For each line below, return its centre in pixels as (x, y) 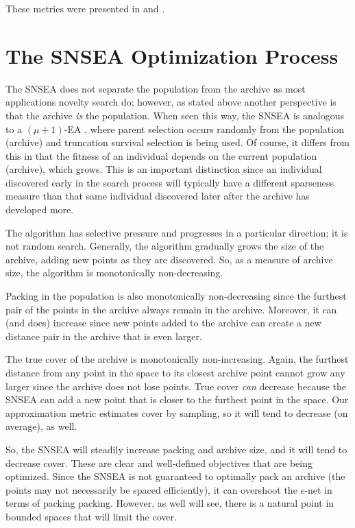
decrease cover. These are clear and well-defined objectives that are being (159, 463)
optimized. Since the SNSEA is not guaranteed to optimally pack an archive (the (175, 476)
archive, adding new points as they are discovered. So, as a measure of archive (169, 259)
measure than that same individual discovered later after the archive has (158, 196)
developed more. (40, 209)
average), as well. (41, 426)
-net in (318, 489)
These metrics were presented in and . (85, 8)
